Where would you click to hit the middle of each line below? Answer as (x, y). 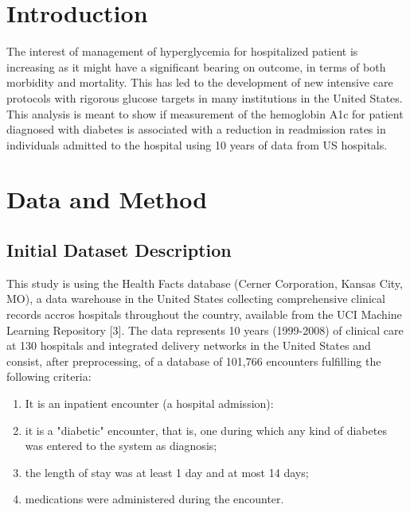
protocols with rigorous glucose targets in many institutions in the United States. (205, 97)
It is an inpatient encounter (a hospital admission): (149, 403)
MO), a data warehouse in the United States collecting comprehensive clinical (196, 299)
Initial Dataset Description (119, 250)
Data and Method (107, 199)
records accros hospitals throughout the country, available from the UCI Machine (204, 314)
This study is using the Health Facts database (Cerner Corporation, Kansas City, (205, 283)
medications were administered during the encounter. (154, 499)
